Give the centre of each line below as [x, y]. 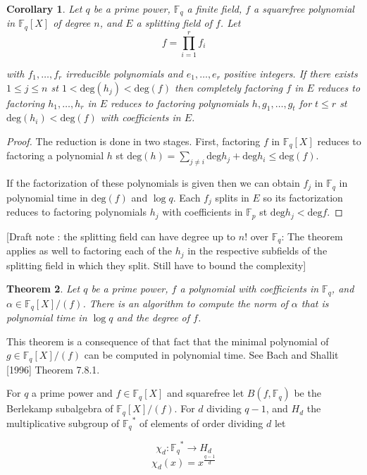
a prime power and [72, 393]
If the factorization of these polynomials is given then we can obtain [153, 183]
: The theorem [312, 236]
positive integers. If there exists [291, 74]
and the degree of [153, 317]
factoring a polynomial [55, 155]
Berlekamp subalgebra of [60, 408]
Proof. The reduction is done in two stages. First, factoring [133, 141]
